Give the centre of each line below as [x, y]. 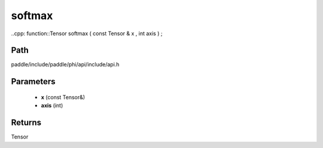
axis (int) [52, 106]
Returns [26, 123]
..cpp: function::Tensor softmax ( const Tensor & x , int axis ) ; [87, 33]
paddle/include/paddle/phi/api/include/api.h [65, 64]
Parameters [33, 81]
